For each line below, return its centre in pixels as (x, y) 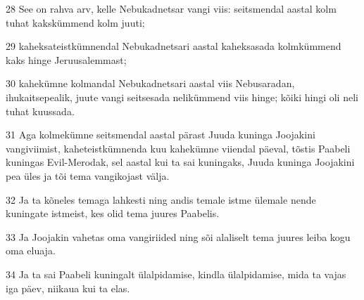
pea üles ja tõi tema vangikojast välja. (88, 175)
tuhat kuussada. (40, 111)
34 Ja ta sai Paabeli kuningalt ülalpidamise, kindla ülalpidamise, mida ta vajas (176, 274)
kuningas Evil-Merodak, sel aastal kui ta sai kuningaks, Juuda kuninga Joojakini (180, 162)
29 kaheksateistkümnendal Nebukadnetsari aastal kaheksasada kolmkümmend (174, 46)
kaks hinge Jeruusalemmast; (66, 59)
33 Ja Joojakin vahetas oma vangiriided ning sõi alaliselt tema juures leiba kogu (178, 236)
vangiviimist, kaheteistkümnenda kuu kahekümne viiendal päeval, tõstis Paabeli (178, 148)
